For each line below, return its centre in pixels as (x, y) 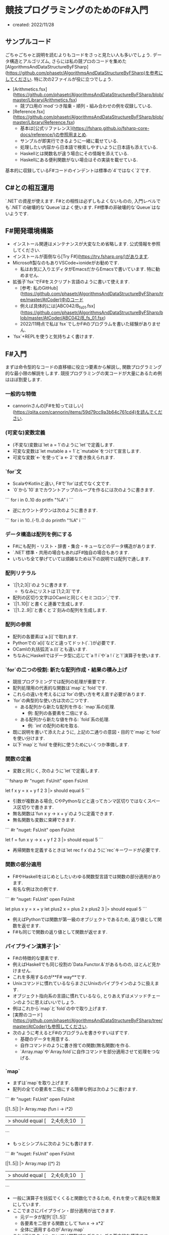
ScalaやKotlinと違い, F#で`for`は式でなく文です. (62, 483)
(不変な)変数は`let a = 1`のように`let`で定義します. (63, 444)
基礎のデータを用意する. (45, 1039)
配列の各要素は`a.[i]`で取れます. (45, 636)
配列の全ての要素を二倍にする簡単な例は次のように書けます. (75, 1089)
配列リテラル (21, 573)
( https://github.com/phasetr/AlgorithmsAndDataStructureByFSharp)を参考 (82, 73)
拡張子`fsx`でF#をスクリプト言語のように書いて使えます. (71, 282)
